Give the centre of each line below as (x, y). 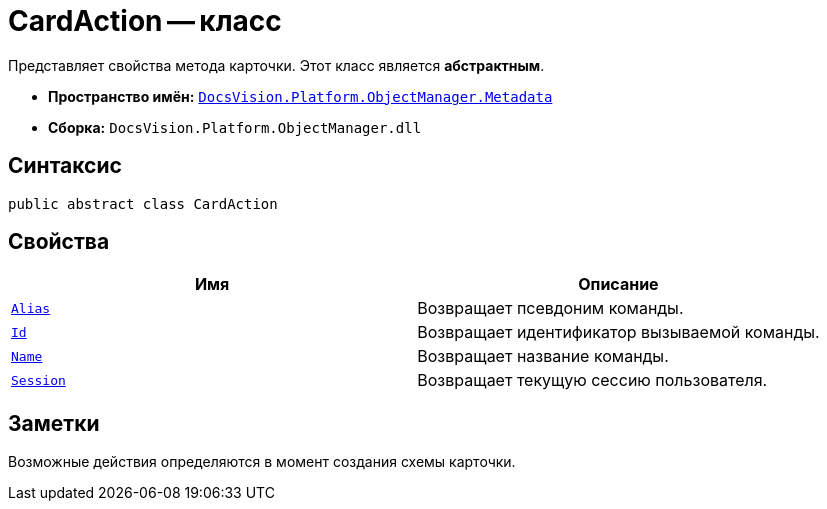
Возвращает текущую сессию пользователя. (592, 380)
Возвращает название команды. (543, 356)
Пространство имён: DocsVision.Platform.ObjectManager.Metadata (300, 96)
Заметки (54, 423)
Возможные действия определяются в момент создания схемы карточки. (262, 462)
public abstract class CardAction (143, 203)
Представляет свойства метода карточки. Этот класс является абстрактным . (276, 65)
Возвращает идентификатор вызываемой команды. (618, 332)
